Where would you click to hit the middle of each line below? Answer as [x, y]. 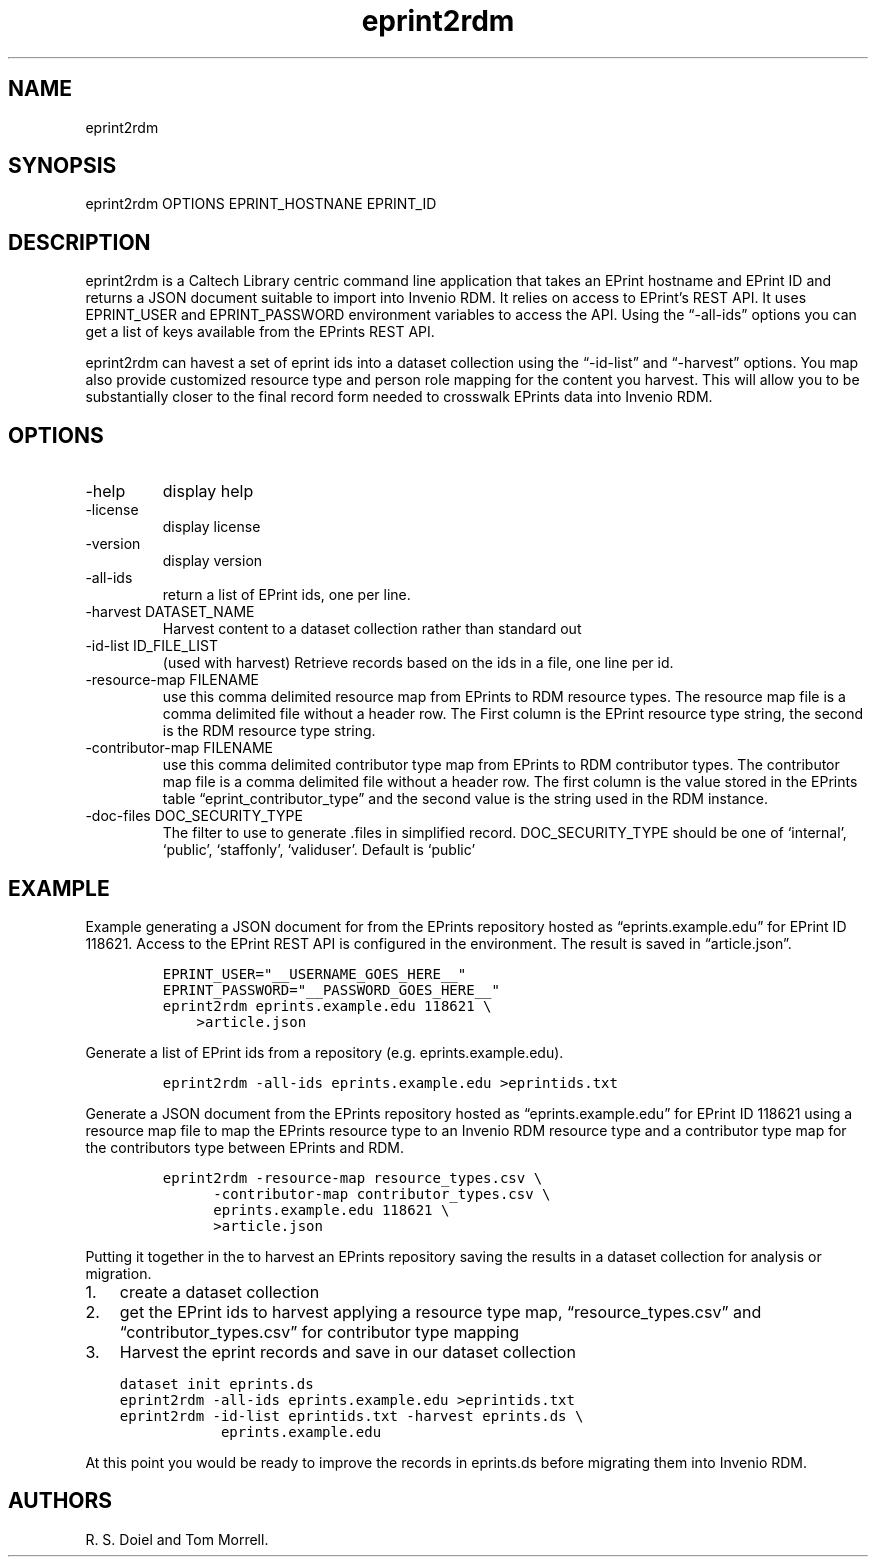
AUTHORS [60, 1501]
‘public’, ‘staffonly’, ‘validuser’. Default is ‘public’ [319, 850]
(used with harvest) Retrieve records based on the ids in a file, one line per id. [418, 663]
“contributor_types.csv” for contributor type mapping [319, 1331]
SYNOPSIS [62, 166]
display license [211, 527]
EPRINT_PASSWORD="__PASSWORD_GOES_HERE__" [331, 989]
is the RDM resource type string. [269, 731]
